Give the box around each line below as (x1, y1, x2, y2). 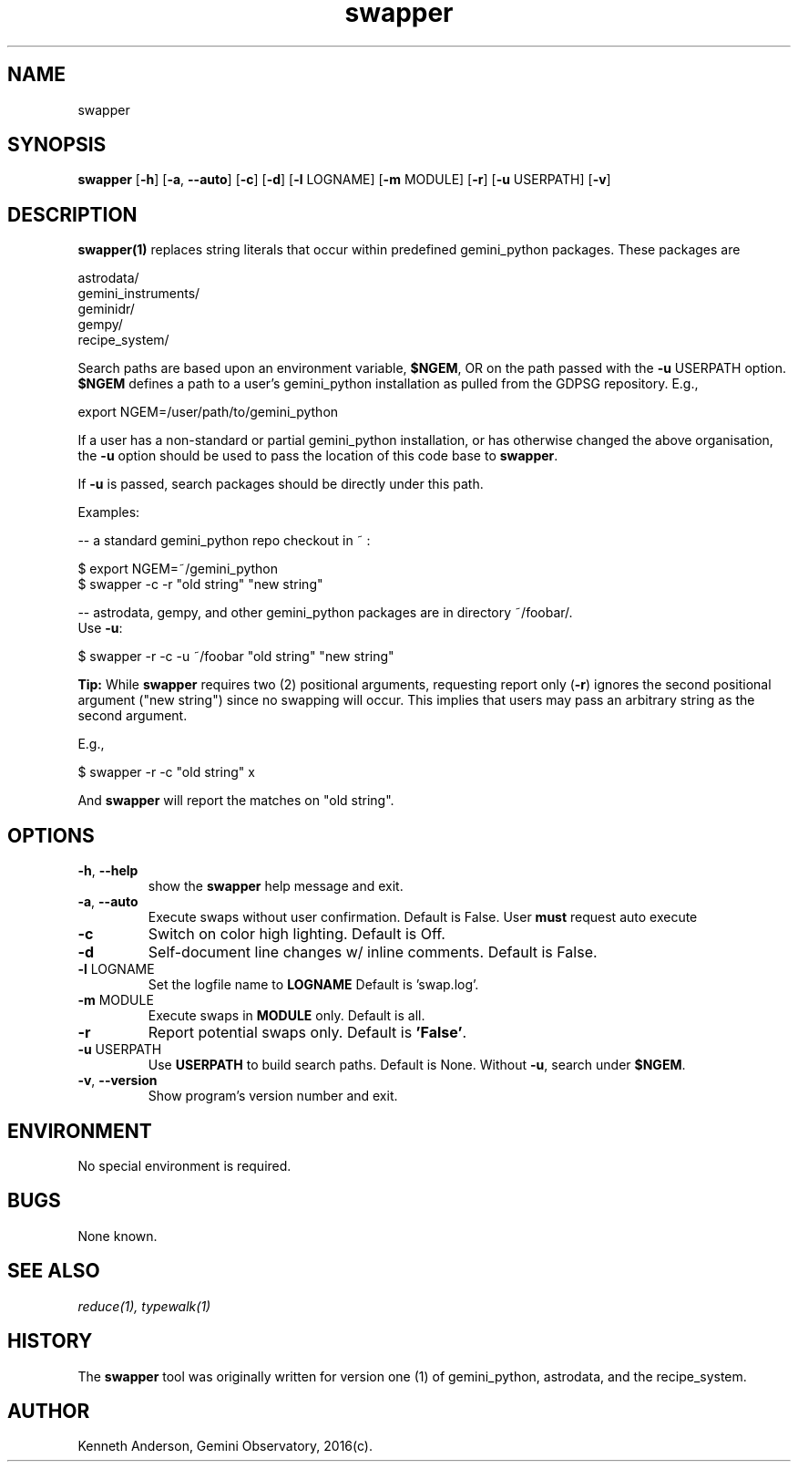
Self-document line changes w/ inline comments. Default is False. (148, 943, 598, 962)
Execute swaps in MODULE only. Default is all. (148, 1008, 425, 1024)
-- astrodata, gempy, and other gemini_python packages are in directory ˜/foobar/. (77, 605, 573, 621)
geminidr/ (77, 301, 135, 317)
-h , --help (77, 863, 138, 879)
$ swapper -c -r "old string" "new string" (77, 576, 323, 593)
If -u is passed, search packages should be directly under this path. (77, 476, 484, 492)
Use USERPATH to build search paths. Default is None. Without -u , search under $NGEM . (148, 1057, 686, 1073)
